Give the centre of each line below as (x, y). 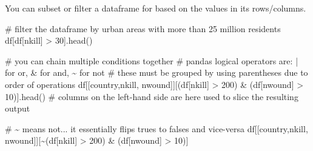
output (18, 108)
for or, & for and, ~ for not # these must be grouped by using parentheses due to (156, 72)
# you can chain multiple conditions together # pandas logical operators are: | (152, 60)
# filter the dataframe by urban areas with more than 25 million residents (143, 28)
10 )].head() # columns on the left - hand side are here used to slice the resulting (152, 96)
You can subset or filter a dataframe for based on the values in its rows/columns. (156, 8)
